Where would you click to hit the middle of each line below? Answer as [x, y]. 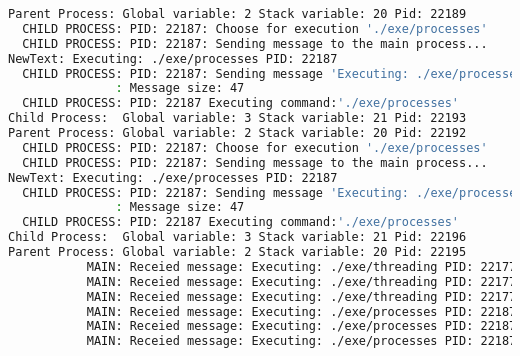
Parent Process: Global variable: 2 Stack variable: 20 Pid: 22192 [237, 133]
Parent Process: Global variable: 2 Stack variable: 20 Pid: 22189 [237, 14]
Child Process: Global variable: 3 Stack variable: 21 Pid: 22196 [237, 237]
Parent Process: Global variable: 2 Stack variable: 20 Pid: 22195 [237, 252]
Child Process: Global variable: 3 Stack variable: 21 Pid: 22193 [237, 118]
